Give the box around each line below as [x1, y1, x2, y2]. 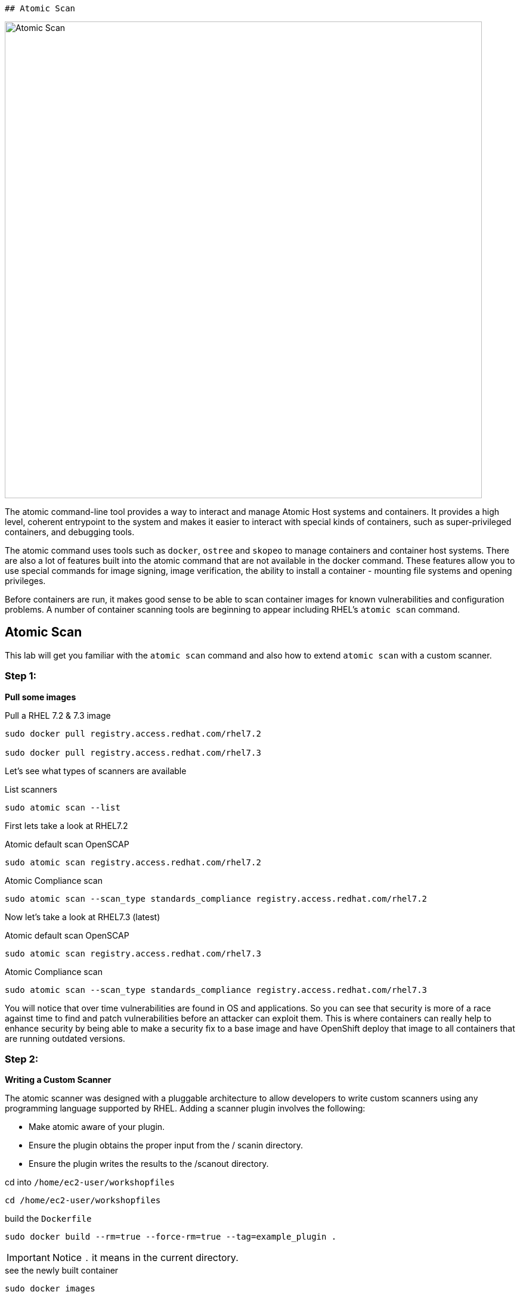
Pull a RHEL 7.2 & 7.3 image [5, 710, 111, 721]
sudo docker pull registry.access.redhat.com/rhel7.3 [5, 747, 261, 757]
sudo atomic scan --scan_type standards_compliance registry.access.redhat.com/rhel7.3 [5, 985, 428, 995]
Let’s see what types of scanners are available [5, 765, 187, 776]
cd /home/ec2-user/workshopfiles [5, 1195, 161, 1206]
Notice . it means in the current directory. [52, 1252, 239, 1264]
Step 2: [5, 1052, 39, 1065]
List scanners [5, 784, 57, 794]
